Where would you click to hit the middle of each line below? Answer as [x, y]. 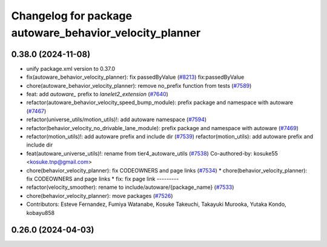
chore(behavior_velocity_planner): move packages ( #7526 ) [100, 196]
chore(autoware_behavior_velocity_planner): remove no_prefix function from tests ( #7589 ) [139, 85]
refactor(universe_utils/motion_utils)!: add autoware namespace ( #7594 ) [117, 120]
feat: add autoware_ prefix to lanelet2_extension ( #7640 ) [97, 94]
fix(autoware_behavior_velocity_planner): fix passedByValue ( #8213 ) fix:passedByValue [135, 77]
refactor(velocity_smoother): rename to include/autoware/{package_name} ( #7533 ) [130, 187]
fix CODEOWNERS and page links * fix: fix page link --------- [103, 179]
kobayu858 [40, 212]
